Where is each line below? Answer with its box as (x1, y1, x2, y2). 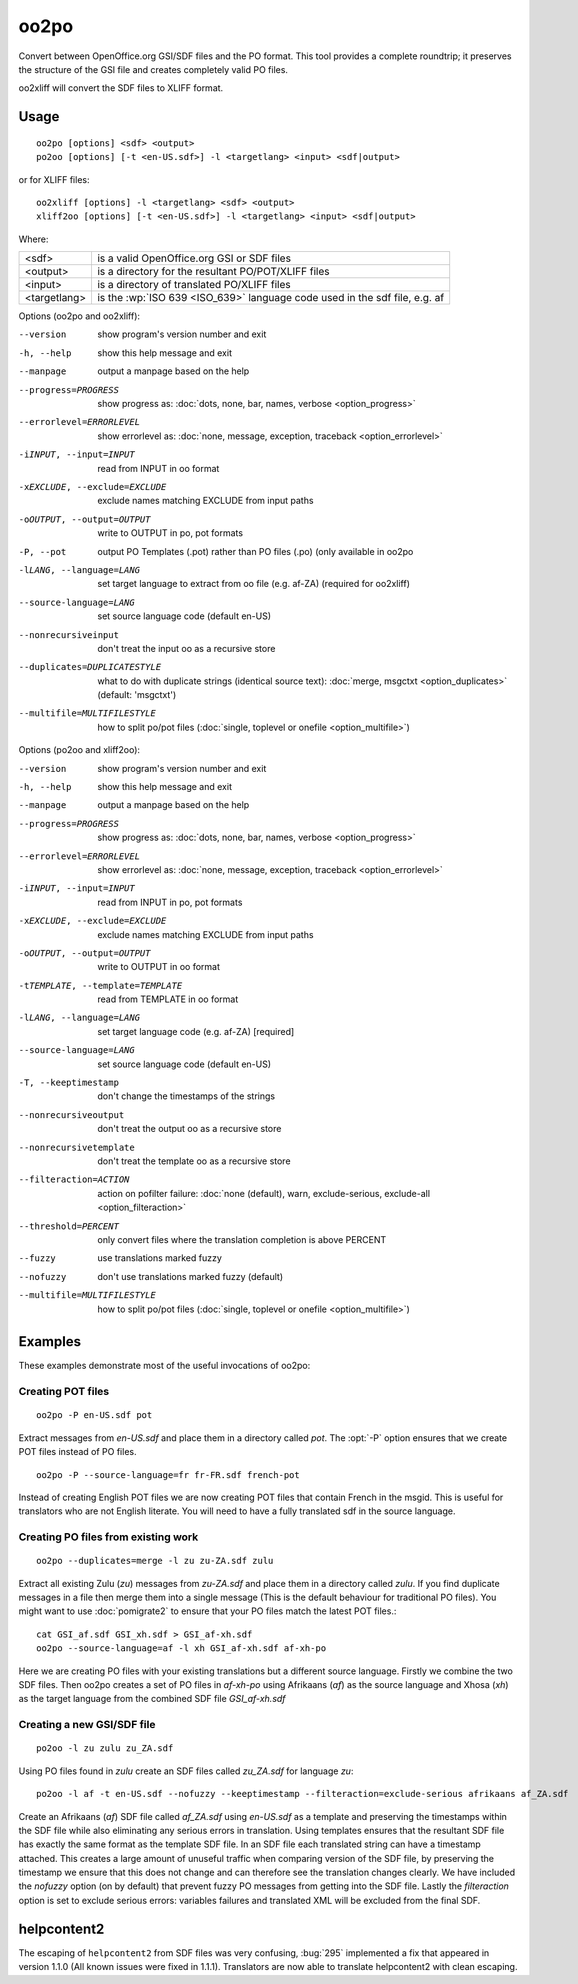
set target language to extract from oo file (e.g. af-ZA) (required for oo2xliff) (97, 578, 410, 590)
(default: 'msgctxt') (97, 689, 177, 701)
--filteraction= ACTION (18, 1174, 130, 1185)
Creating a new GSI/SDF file (18, 1718, 156, 1732)
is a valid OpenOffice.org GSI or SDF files (96, 251, 292, 265)
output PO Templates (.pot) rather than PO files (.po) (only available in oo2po (97, 545, 414, 557)
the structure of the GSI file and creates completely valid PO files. (18, 63, 289, 75)
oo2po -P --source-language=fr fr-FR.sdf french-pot (36, 1469, 300, 1480)
